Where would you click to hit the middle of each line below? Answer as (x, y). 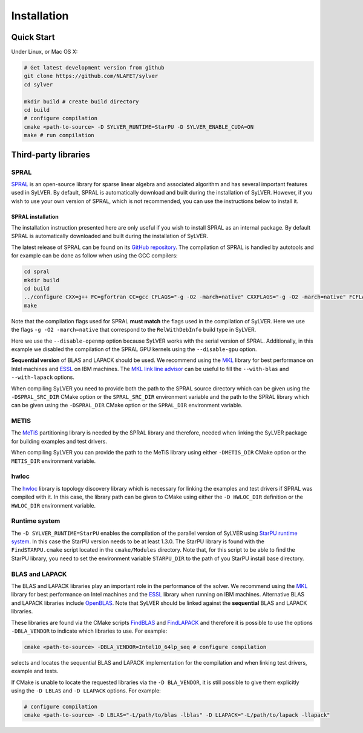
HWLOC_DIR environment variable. (54, 505)
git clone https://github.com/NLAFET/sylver (91, 76)
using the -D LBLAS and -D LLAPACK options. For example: (86, 691)
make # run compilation (59, 135)
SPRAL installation (35, 216)
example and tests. (35, 671)
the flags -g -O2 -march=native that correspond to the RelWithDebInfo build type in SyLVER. (134, 330)
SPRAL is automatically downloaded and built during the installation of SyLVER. (110, 236)
